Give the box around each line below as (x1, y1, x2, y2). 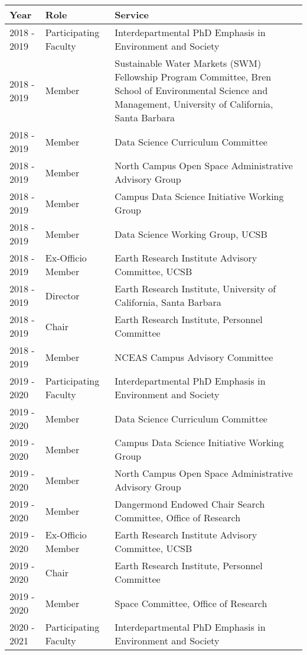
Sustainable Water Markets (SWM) (115, 56, 262, 70)
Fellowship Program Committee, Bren (115, 70, 272, 83)
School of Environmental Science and (115, 83, 268, 97)
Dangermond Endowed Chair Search (115, 497, 265, 511)
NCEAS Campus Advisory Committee (115, 350, 273, 364)
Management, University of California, (115, 97, 273, 111)
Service (115, 8, 149, 21)
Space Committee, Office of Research (115, 596, 267, 610)
